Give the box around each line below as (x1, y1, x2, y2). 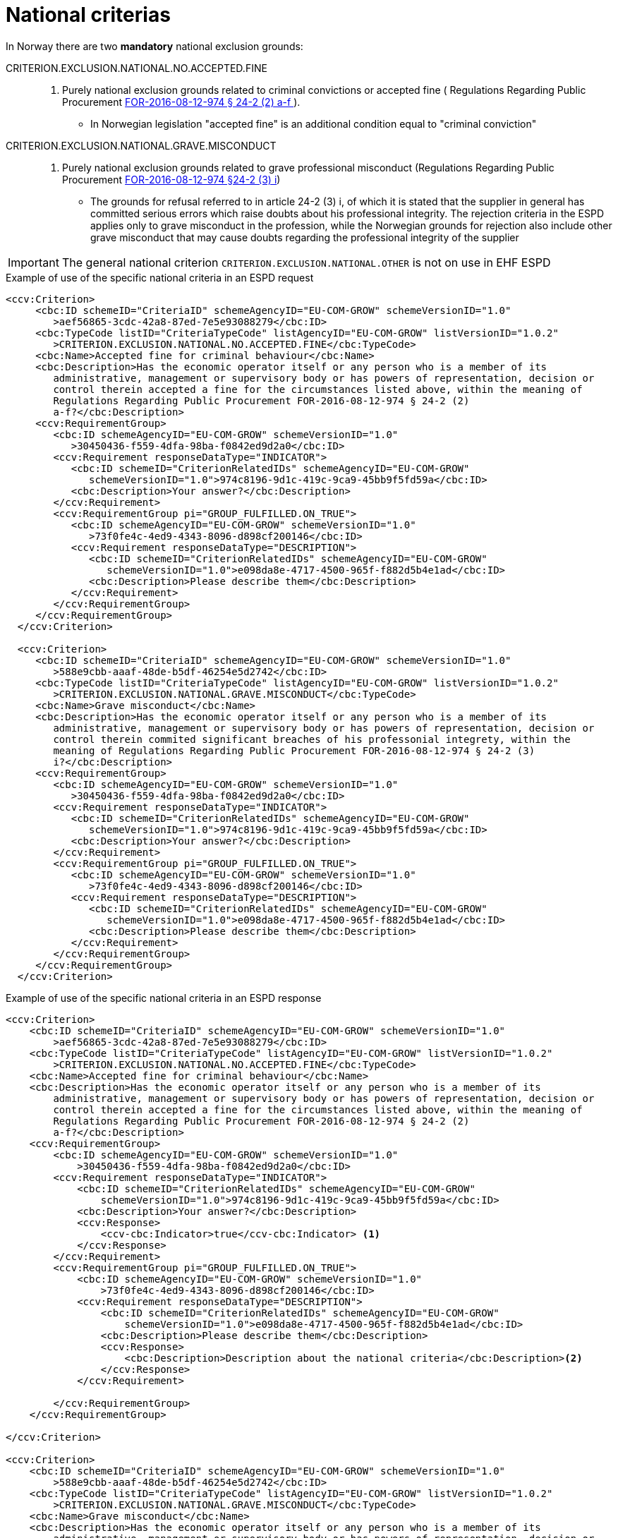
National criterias (6, 3, 171, 27)
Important (8, 255, 59, 270)
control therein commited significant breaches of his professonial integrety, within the (53, 733, 571, 745)
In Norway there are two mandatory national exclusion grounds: (6, 40, 303, 52)
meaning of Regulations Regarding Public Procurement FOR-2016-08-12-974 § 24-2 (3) (53, 744, 535, 756)
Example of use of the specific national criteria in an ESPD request (6, 271, 314, 284)
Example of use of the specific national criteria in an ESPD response (6, 991, 322, 1004)
